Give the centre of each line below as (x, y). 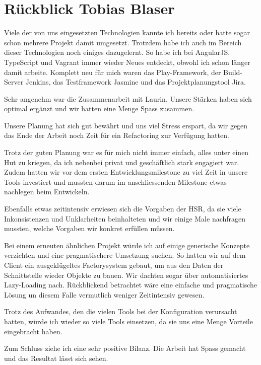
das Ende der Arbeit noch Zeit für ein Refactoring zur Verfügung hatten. (117, 135)
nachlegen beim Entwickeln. (47, 192)
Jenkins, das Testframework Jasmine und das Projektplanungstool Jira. (136, 82)
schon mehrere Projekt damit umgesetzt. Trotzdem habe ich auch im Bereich (123, 42)
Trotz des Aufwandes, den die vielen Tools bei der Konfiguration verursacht (121, 311)
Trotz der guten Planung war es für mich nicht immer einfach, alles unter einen (126, 152)
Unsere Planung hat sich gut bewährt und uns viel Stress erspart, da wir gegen (126, 125)
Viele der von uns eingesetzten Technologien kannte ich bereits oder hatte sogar (127, 32)
